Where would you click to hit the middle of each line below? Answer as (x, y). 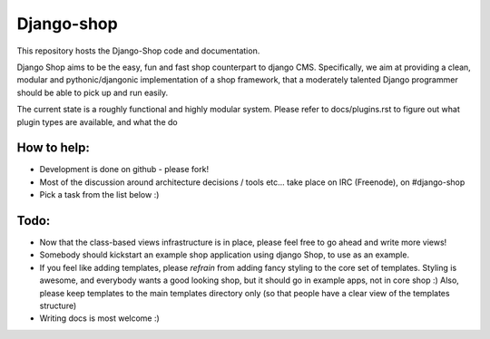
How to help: (53, 148)
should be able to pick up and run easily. (93, 92)
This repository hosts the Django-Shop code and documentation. (138, 51)
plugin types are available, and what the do (97, 121)
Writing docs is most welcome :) (100, 318)
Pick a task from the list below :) (99, 195)
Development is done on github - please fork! (124, 169)
